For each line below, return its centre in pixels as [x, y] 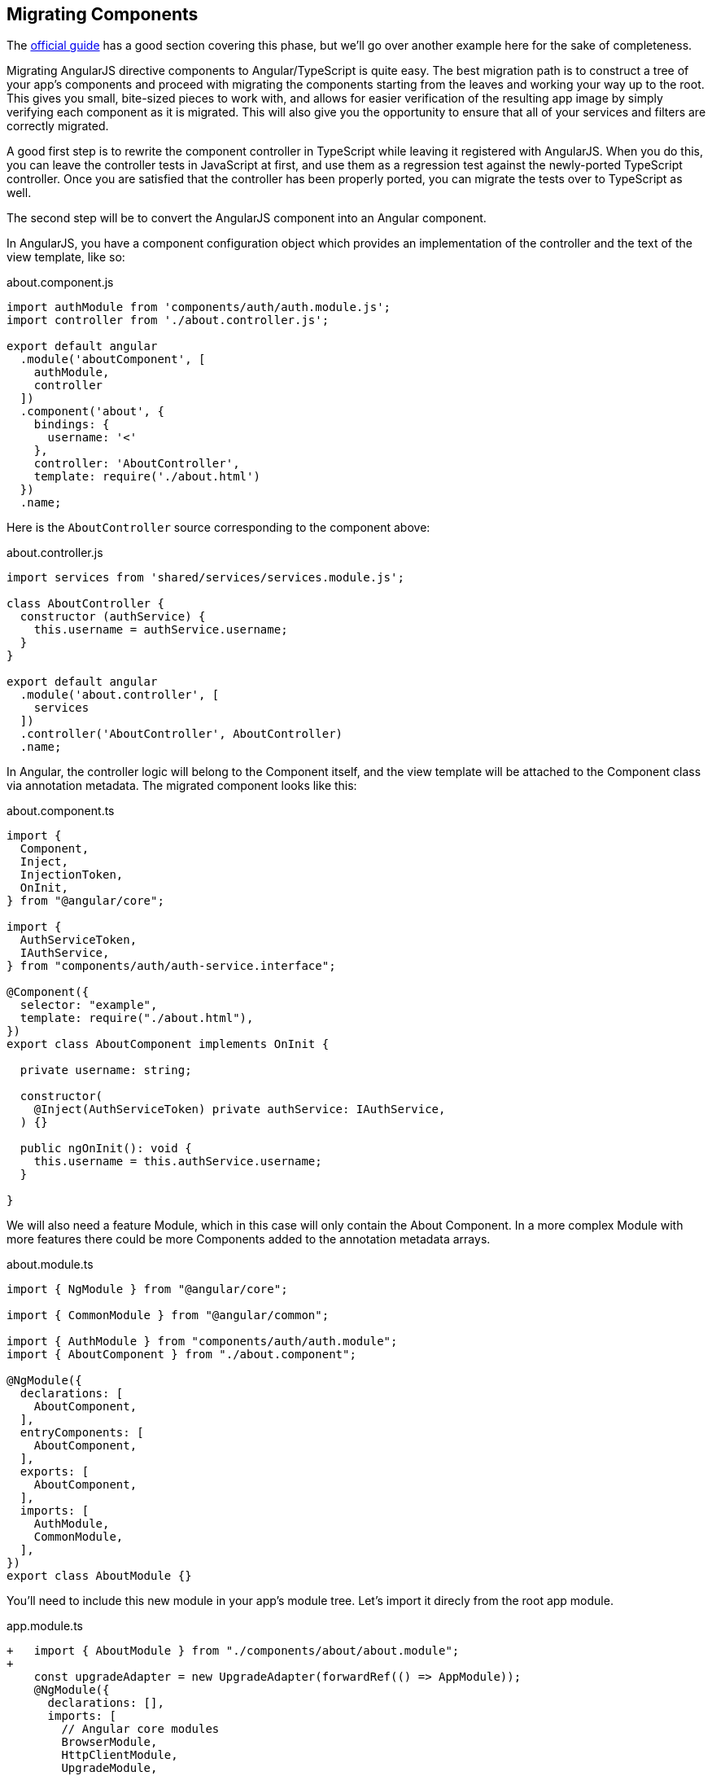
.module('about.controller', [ [120, 695]
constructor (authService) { [113, 617]
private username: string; [106, 1070]
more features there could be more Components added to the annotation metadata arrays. [249, 1239]
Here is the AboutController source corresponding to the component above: [218, 528]
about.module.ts [50, 1265]
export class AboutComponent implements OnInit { [168, 1044]
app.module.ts [45, 1626]
